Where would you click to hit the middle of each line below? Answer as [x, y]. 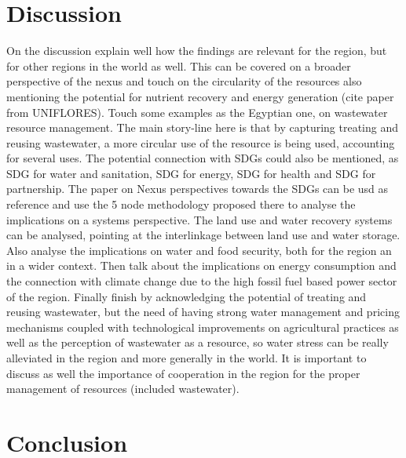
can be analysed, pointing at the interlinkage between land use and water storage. [203, 235]
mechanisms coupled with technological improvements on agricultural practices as [203, 327]
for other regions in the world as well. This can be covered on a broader [179, 65]
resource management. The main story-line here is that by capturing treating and [203, 127]
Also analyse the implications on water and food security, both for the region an [199, 250]
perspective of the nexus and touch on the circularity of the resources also [184, 81]
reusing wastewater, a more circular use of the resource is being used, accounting [201, 142]
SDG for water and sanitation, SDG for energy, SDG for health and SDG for [191, 173]
